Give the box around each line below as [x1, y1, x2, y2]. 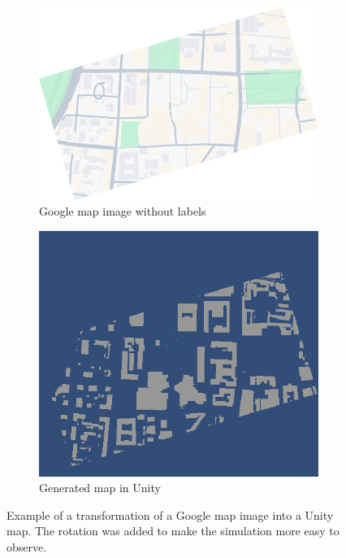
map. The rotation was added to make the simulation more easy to [6, 522, 340, 539]
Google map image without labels [39, 203, 206, 220]
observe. [6, 538, 47, 556]
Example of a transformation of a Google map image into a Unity [6, 506, 334, 523]
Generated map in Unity [39, 479, 161, 496]
